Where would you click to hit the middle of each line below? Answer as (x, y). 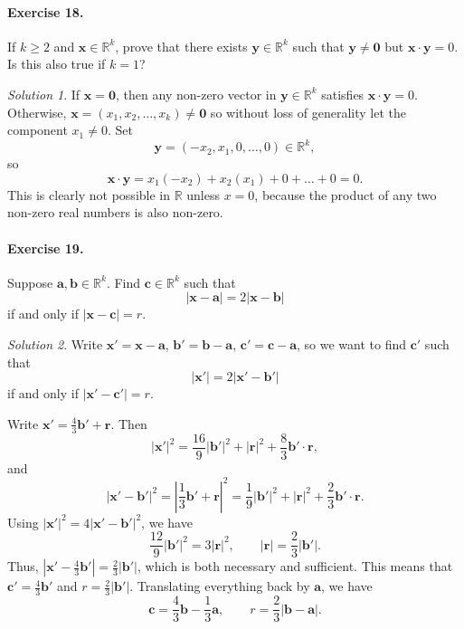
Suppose (30, 282)
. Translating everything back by (220, 586)
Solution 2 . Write (55, 344)
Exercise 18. (46, 11)
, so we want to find (352, 344)
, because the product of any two (346, 194)
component (38, 130)
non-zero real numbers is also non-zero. (115, 212)
